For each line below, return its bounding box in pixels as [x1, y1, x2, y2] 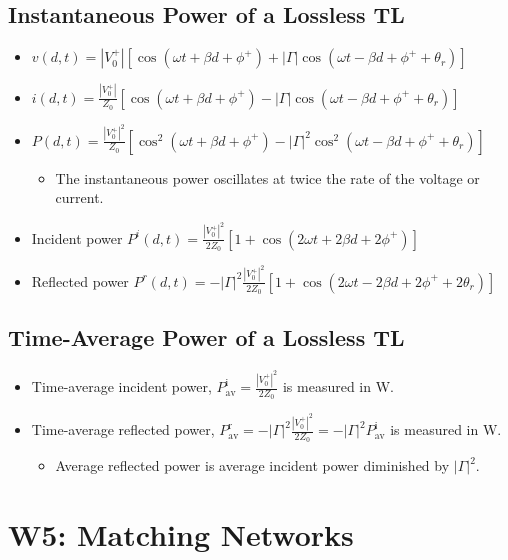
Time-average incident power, [31, 376, 212, 397]
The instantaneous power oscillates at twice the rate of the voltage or [55, 167, 480, 188]
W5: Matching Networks [8, 514, 354, 555]
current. [55, 187, 104, 208]
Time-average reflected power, [31, 419, 215, 440]
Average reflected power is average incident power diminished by [55, 455, 450, 476]
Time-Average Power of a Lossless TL [8, 322, 405, 353]
